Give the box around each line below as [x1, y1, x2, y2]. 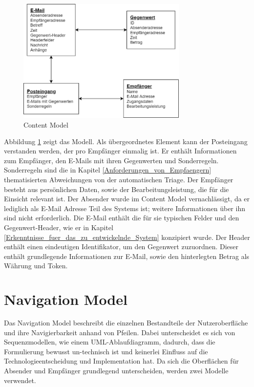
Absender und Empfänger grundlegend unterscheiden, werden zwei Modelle [4, 365, 229, 376]
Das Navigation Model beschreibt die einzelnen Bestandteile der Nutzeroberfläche [4, 318, 248, 328]
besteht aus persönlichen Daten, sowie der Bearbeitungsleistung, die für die [4, 184, 229, 194]
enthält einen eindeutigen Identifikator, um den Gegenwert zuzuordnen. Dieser [4, 241, 239, 252]
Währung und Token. [4, 260, 68, 271]
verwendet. [4, 375, 36, 385]
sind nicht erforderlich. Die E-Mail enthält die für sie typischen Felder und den [4, 213, 239, 223]
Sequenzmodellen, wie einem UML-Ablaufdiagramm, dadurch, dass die [4, 337, 215, 347]
